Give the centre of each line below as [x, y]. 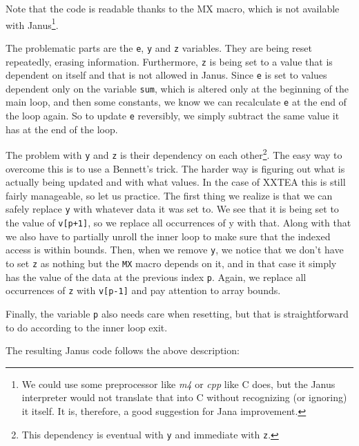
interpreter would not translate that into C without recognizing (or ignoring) [184, 397]
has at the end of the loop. [62, 129]
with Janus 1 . [32, 23]
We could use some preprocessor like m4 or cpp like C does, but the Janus [178, 384]
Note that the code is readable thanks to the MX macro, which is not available [173, 8]
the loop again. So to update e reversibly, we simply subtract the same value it [173, 116]
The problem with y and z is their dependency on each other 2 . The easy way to [174, 154]
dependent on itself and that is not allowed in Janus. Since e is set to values [166, 75]
